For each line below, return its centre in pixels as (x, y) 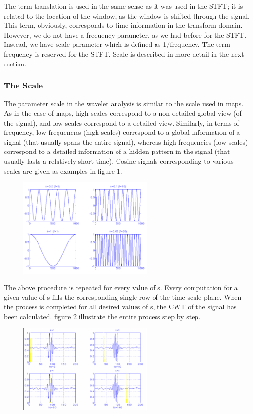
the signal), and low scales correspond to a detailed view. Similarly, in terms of (122, 122)
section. (15, 63)
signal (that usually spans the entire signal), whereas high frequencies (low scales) (126, 142)
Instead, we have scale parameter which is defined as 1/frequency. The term (117, 44)
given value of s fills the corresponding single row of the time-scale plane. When (123, 297)
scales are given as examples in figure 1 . (63, 170)
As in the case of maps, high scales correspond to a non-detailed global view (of (123, 113)
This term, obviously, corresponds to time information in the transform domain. (123, 25)
